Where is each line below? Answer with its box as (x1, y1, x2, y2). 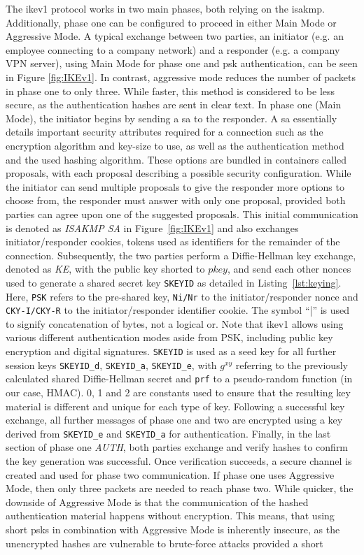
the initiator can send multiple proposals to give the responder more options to (6, 179, 344, 194)
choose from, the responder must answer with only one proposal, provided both (6, 193, 346, 208)
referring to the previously (235, 357, 348, 372)
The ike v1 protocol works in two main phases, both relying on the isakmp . (6, 1, 325, 15)
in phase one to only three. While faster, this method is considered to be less (6, 83, 335, 98)
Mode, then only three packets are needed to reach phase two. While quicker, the (6, 481, 353, 496)
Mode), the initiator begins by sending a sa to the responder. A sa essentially (6, 110, 337, 125)
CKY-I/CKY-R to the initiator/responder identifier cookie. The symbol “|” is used (6, 303, 350, 317)
